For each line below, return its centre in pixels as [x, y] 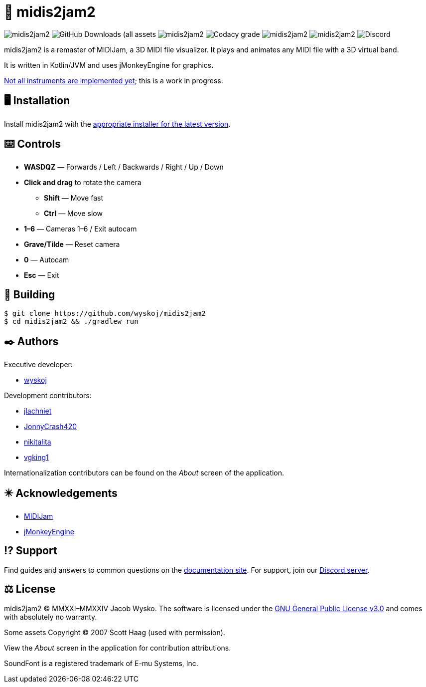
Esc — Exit [42, 275]
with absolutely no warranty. [51, 617]
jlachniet [38, 411]
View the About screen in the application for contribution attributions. [118, 648]
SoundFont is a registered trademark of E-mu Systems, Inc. [101, 663]
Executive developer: [38, 365]
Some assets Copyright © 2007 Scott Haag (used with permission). [115, 632]
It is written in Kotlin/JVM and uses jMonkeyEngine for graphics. [109, 65]
